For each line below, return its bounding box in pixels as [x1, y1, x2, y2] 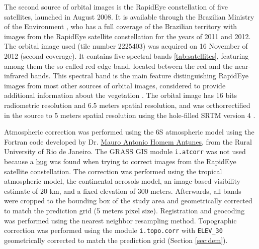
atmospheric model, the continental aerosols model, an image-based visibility [4, 176, 240, 186]
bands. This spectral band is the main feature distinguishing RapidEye [30, 70, 249, 81]
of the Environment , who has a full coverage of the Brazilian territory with [4, 21, 237, 32]
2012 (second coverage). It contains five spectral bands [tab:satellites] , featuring [4, 50, 249, 61]
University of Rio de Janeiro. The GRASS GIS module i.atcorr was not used [4, 146, 246, 157]
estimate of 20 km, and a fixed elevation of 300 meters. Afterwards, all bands [4, 185, 241, 196]
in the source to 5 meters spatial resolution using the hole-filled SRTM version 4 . [4, 109, 255, 120]
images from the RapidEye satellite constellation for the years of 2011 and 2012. [4, 31, 251, 41]
